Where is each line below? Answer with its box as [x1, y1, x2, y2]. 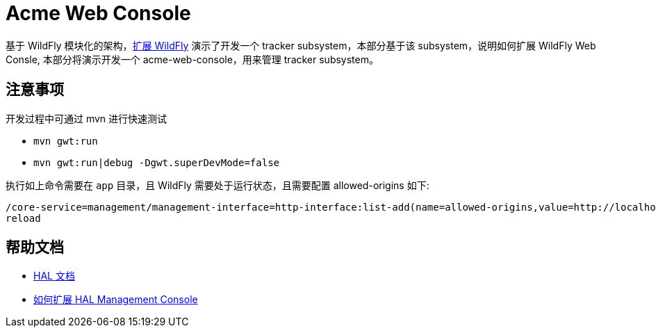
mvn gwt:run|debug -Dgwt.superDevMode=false [33, 156, 280, 168]
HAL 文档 [33, 270, 75, 282]
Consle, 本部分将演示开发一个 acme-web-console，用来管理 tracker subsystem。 [6, 53, 379, 65]
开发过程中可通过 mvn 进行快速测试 [6, 112, 167, 124]
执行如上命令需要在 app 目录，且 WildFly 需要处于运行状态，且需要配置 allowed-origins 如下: [6, 179, 429, 191]
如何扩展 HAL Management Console [33, 293, 198, 306]
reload [6, 212, 41, 224]
